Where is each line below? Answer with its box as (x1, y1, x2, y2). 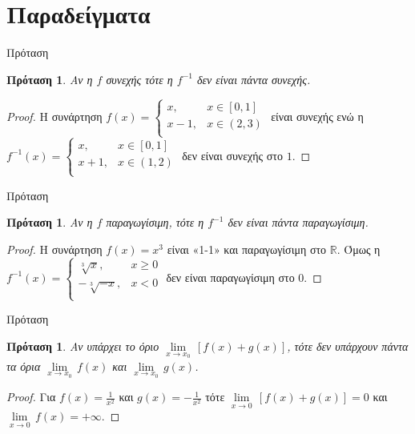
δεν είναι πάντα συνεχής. (196, 70, 311, 87)
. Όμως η (336, 240, 381, 257)
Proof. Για (6, 388, 56, 405)
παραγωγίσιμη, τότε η (106, 214, 204, 231)
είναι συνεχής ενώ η (271, 108, 364, 125)
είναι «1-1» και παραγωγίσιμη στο (167, 240, 327, 257)
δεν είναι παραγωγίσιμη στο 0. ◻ (166, 268, 322, 285)
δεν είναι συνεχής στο (182, 147, 283, 163)
